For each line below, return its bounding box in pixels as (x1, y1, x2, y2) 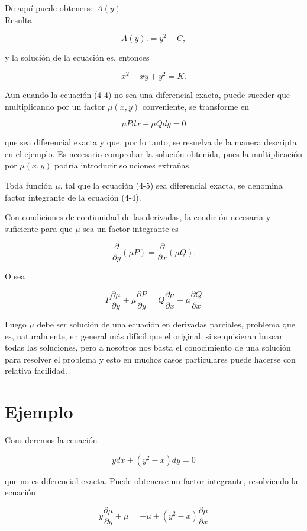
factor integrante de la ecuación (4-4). (5, 190, 141, 203)
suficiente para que (5, 222, 73, 234)
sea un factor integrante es (83, 222, 179, 234)
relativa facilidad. (5, 364, 67, 377)
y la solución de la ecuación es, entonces (5, 51, 150, 63)
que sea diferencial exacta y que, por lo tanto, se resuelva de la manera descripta (5, 136, 297, 148)
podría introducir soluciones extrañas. (54, 159, 192, 171)
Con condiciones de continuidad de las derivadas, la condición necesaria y (5, 211, 271, 223)
